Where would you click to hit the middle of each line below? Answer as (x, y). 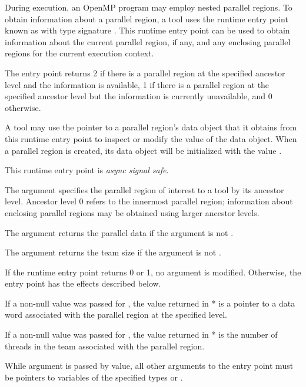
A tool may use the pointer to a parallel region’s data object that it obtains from (151, 127)
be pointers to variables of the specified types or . (94, 377)
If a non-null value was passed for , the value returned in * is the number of (141, 334)
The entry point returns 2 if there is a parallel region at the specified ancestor (145, 73)
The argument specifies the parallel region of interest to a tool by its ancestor (144, 189)
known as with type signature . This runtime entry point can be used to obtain (147, 30)
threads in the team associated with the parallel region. (105, 346)
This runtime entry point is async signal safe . (87, 170)
